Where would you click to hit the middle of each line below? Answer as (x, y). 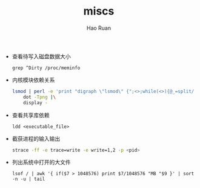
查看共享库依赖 (31, 115)
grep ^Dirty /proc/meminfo (46, 68)
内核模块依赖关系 (33, 79)
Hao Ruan (99, 28)
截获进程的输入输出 (36, 138)
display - (35, 102)
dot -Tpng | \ (40, 97)
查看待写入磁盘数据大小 (41, 56)
